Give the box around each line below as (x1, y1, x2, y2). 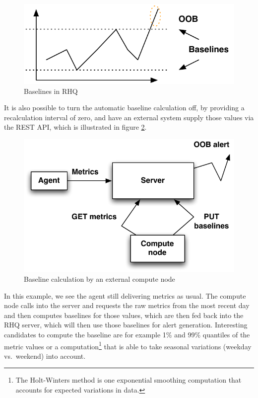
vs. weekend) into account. (4, 350, 86, 361)
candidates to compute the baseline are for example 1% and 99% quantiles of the (4, 329, 250, 339)
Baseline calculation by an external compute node (24, 274, 175, 284)
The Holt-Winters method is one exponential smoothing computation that (15, 375, 242, 385)
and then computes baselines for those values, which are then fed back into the (4, 310, 244, 320)
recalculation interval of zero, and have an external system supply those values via (4, 112, 254, 122)
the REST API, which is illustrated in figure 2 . (4, 122, 147, 132)
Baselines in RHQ (24, 85, 78, 96)
